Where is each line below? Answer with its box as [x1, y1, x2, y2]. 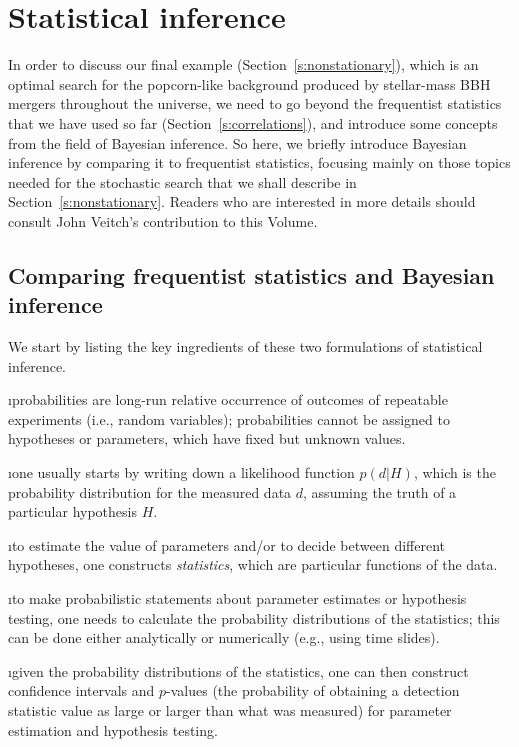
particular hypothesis [8, 501, 137, 522]
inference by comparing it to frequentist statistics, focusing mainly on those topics [8, 152, 511, 173]
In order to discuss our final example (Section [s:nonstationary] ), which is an [8, 54, 479, 75]
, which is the [413, 462, 496, 483]
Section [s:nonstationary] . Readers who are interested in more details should [8, 191, 476, 212]
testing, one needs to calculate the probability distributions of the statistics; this [8, 607, 500, 628]
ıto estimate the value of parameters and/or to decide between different [8, 534, 445, 555]
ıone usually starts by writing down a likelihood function [8, 462, 355, 483]
